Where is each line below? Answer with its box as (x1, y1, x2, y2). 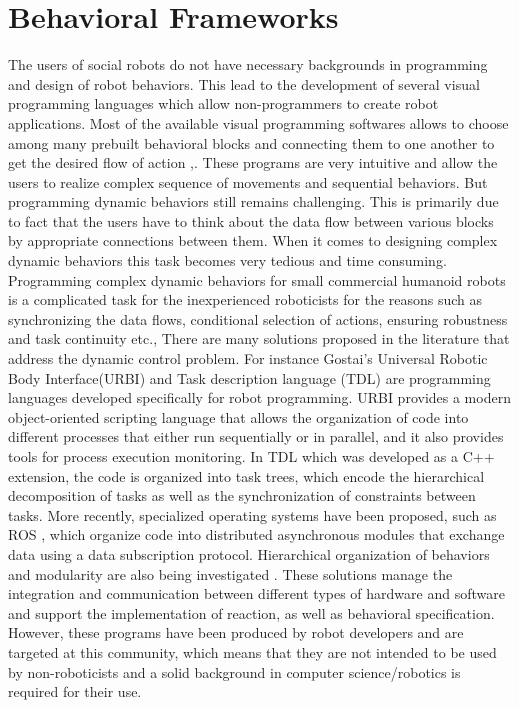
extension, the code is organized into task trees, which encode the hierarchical (8, 465, 485, 486)
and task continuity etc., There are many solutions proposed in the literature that (8, 328, 510, 349)
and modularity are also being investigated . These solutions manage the (8, 563, 453, 584)
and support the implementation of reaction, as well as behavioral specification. (8, 602, 495, 623)
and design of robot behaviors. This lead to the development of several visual (8, 73, 480, 94)
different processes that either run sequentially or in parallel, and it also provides (8, 426, 504, 447)
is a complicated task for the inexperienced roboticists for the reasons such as (8, 289, 483, 310)
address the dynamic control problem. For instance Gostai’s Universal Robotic (8, 348, 488, 369)
